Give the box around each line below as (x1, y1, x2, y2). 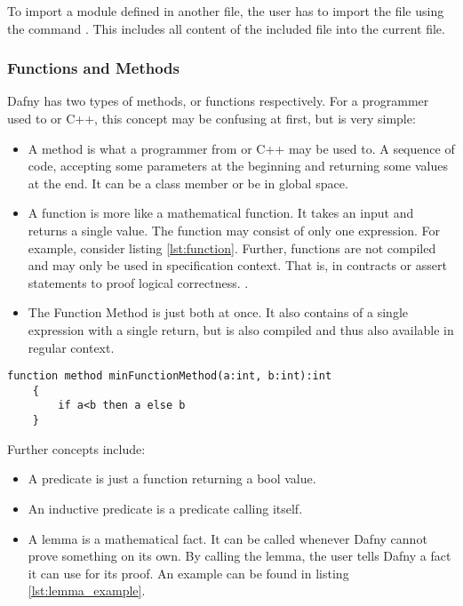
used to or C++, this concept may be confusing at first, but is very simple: (7, 109, 416, 127)
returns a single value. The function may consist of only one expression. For (28, 220, 440, 239)
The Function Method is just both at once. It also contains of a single (28, 303, 408, 322)
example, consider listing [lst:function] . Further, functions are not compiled (28, 238, 436, 257)
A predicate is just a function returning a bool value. (28, 469, 316, 488)
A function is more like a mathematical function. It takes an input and (28, 203, 414, 222)
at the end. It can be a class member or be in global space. (28, 173, 348, 192)
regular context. (28, 338, 115, 356)
